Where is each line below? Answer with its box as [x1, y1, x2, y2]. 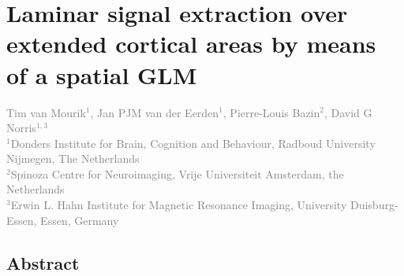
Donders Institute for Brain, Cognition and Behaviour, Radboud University [10, 134, 376, 151]
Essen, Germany [40, 212, 119, 228]
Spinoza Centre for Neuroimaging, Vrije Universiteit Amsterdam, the [10, 165, 344, 182]
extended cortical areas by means [6, 28, 376, 60]
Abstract [6, 250, 80, 274]
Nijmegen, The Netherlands [6, 150, 140, 167]
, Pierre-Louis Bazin [223, 104, 320, 120]
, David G [324, 104, 372, 120]
